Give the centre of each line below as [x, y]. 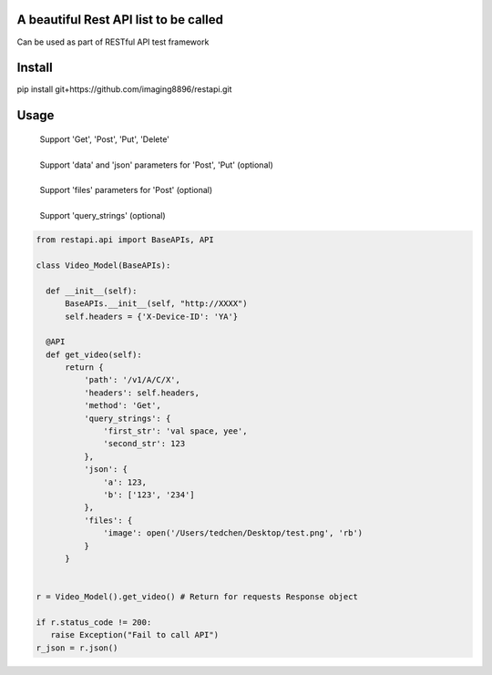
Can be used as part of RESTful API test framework [113, 42]
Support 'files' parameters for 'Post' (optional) [126, 190]
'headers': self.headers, [142, 393]
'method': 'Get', [122, 406]
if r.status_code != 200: [94, 622]
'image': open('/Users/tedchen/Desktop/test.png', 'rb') [233, 533]
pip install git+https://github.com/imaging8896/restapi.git [124, 89]
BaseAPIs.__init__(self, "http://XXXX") [156, 304]
